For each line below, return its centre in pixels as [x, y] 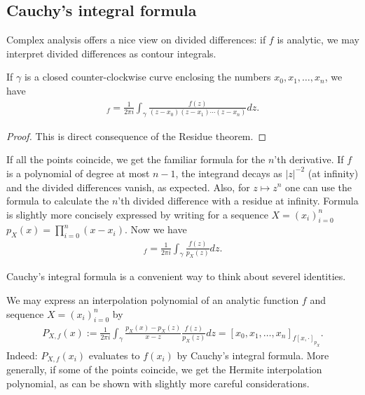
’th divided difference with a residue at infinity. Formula [238, 201]
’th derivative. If [309, 159]
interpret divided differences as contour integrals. [111, 53]
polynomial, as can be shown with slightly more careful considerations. [158, 383]
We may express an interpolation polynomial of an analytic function [153, 300]
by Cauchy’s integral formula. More [253, 355]
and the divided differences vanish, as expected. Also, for [128, 187]
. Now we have [156, 229]
